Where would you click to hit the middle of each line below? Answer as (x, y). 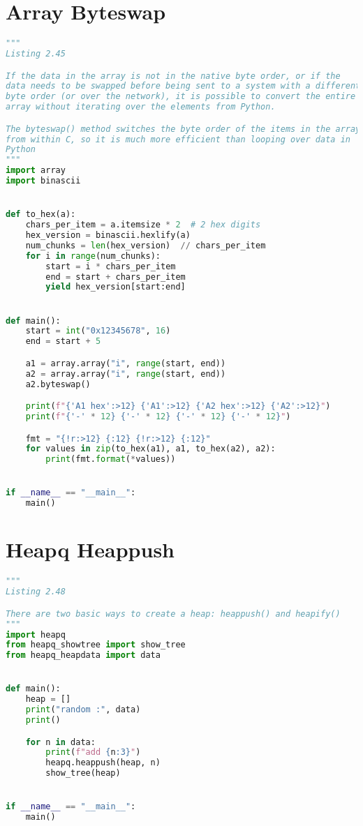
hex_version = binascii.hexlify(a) (108, 235)
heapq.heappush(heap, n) (103, 763)
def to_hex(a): (41, 215)
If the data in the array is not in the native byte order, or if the (173, 76)
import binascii (43, 181)
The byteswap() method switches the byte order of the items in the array (183, 129)
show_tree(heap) (83, 773)
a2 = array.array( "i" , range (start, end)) (126, 374)
